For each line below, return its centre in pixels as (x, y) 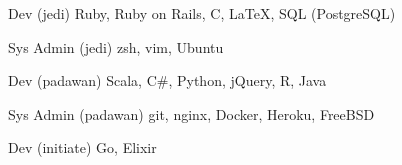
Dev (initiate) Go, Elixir (82, 147)
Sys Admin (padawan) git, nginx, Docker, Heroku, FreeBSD (191, 113)
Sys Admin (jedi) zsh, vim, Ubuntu (116, 46)
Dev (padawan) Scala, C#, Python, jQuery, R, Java (167, 80)
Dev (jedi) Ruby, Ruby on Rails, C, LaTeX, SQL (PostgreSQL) (202, 13)
